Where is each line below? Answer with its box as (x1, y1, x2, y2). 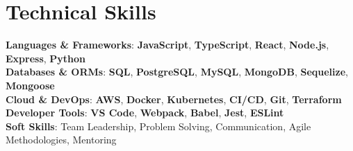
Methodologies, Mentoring (6, 132, 117, 147)
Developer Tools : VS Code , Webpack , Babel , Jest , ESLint (6, 105, 284, 120)
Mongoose (6, 78, 55, 92)
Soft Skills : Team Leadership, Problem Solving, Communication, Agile (6, 118, 311, 133)
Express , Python (6, 51, 86, 65)
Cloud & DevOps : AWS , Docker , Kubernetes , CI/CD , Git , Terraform (6, 91, 342, 106)
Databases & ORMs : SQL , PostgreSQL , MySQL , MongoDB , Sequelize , (6, 64, 348, 79)
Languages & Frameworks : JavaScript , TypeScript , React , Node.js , (6, 37, 329, 52)
